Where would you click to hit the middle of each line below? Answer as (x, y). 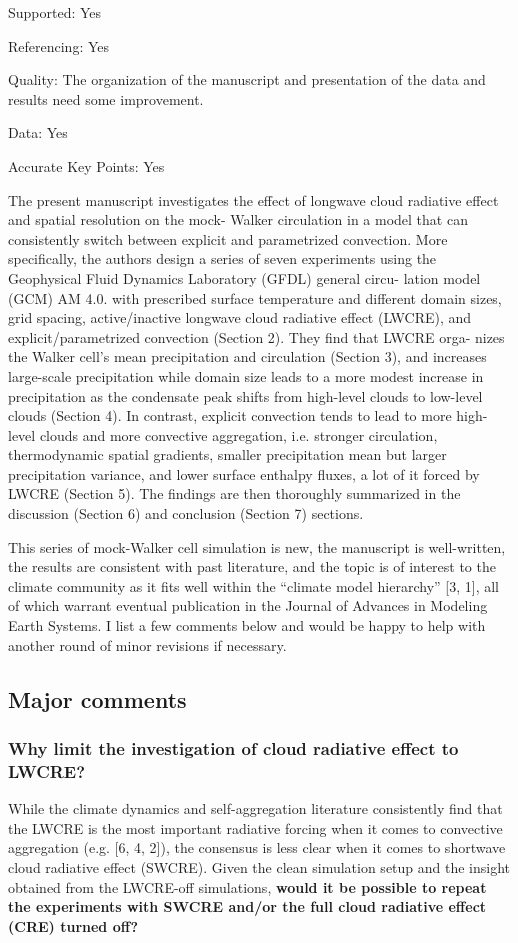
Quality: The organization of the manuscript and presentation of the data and (247, 79)
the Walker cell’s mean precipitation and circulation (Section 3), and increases (247, 356)
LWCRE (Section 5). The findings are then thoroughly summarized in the (234, 493)
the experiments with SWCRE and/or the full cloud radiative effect (247, 906)
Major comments (97, 698)
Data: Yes (38, 132)
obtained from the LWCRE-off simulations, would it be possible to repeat (247, 886)
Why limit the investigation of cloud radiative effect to (233, 747)
